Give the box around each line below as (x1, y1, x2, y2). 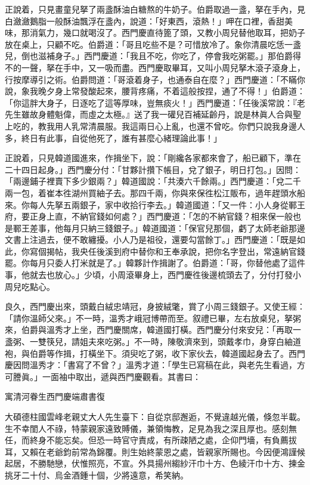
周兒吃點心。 (5, 280, 55, 292)
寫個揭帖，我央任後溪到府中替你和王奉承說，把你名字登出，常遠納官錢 (29, 245, 305, 257)
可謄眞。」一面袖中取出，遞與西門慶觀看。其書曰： (5, 370, 201, 382)
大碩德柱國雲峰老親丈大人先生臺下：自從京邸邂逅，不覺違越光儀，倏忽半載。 (5, 410, 305, 422)
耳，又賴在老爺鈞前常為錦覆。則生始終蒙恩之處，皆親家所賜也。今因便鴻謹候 (5, 445, 305, 458)
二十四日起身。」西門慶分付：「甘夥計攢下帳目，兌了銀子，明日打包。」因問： (5, 163, 301, 175)
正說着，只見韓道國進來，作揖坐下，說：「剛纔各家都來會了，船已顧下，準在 (5, 152, 301, 164)
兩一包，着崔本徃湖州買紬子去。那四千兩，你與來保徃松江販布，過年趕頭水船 (5, 186, 305, 199)
